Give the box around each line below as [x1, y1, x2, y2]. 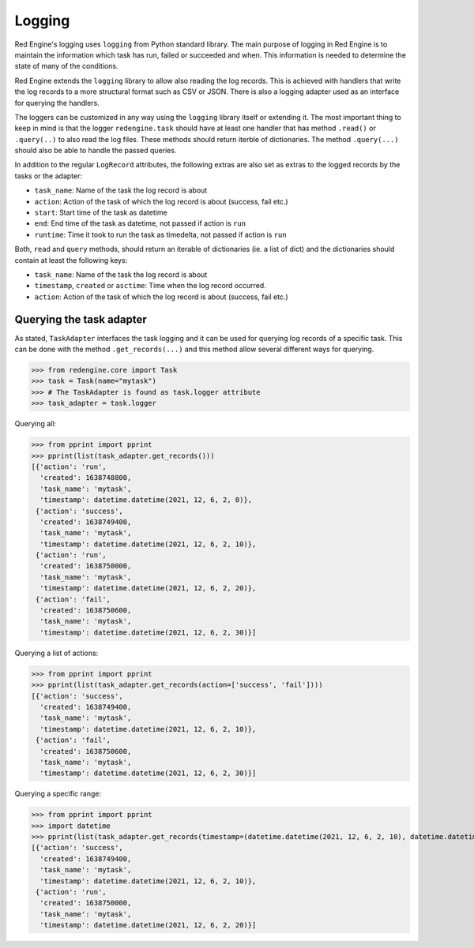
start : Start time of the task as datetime [34, 208, 167, 217]
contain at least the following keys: [14, 255, 128, 264]
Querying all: [14, 419, 57, 429]
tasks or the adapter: [14, 170, 83, 181]
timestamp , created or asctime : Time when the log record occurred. [34, 281, 266, 290]
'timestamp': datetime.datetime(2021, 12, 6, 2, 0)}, [39, 496, 253, 504]
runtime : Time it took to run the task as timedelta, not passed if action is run [34, 230, 288, 239]
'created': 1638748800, [39, 474, 132, 482]
